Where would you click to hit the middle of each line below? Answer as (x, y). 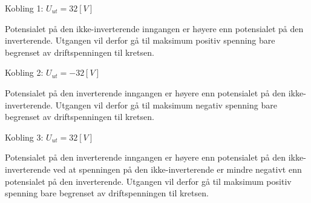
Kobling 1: (24, 8)
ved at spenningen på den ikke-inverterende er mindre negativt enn (177, 169)
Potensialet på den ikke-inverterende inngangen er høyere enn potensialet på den (154, 28)
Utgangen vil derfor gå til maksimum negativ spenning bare (166, 105)
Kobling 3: (24, 137)
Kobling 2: (24, 72)
